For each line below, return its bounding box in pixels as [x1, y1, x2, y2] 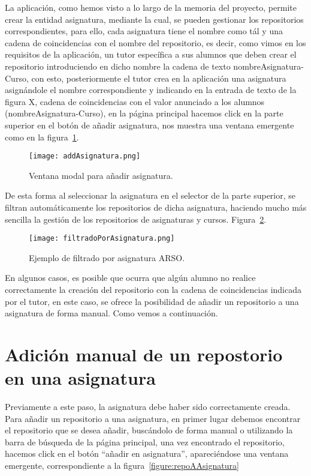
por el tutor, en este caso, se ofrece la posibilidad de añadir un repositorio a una [5, 295, 299, 307]
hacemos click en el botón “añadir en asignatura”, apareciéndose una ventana [5, 447, 289, 460]
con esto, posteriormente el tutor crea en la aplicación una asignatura [31, 71, 286, 84]
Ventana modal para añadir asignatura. [29, 169, 173, 181]
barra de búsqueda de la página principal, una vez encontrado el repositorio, [5, 435, 285, 448]
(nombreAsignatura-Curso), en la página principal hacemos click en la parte [5, 107, 283, 119]
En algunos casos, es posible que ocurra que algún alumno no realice [5, 271, 256, 284]
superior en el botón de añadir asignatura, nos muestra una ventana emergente [5, 118, 294, 131]
